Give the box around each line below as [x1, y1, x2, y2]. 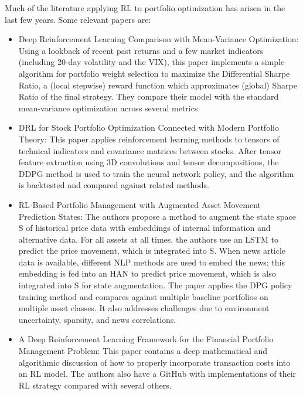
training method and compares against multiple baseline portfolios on [18, 290, 268, 302]
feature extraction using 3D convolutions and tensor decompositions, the [18, 156, 279, 168]
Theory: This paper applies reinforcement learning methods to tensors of [18, 132, 280, 145]
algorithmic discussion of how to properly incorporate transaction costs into [18, 356, 291, 368]
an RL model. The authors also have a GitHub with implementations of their [18, 367, 297, 380]
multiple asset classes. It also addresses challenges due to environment [18, 302, 270, 314]
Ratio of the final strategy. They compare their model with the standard [18, 90, 279, 103]
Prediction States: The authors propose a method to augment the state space [18, 210, 296, 222]
